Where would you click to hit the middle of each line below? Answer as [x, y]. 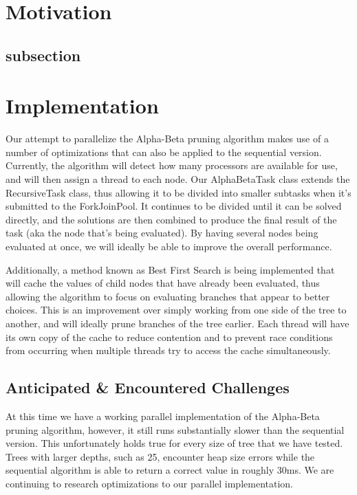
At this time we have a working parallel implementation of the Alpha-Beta [163, 416]
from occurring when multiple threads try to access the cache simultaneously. [168, 350]
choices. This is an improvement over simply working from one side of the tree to [176, 310]
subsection [43, 55]
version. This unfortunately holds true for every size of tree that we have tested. [174, 443]
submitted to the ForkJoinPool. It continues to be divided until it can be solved [174, 206]
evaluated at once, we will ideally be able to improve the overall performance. [169, 246]
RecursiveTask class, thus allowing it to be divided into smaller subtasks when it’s [178, 192]
